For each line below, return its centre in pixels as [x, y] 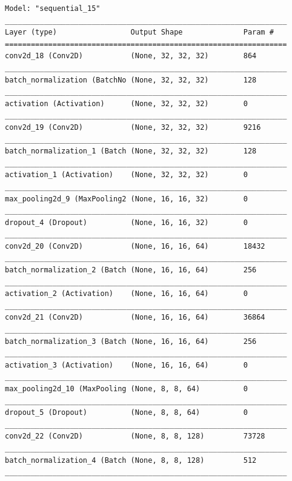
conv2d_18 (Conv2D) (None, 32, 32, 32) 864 [131, 56]
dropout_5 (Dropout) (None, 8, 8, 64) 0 [126, 413]
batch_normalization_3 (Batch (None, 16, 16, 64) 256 [131, 341]
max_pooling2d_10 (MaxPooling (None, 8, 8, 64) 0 [126, 389]
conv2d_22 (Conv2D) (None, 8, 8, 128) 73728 [135, 436]
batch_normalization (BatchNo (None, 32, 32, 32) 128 [131, 80]
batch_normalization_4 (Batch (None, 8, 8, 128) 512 [131, 460]
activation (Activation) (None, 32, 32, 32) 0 [126, 103]
